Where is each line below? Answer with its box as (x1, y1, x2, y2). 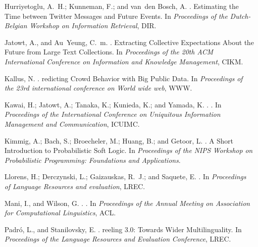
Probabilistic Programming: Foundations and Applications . (4, 154, 181, 165)
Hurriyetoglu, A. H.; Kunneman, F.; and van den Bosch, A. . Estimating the (4, 1, 239, 11)
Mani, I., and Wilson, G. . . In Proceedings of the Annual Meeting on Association (4, 198, 250, 208)
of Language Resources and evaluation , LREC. (4, 181, 145, 191)
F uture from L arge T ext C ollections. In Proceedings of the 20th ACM (4, 47, 213, 57)
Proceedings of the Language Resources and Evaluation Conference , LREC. (4, 234, 231, 244)
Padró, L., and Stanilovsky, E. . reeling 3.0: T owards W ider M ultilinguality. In (4, 224, 242, 234)
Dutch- (230, 10, 251, 21)
